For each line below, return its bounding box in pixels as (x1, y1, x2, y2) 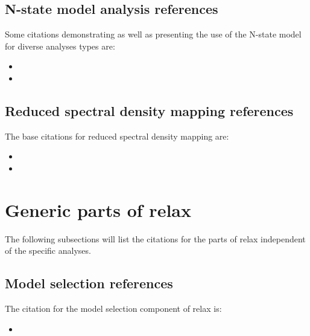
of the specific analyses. (5, 244, 91, 257)
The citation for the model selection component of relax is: (5, 302, 222, 315)
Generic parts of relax (5, 197, 191, 222)
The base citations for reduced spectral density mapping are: (5, 129, 229, 142)
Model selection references (5, 274, 173, 292)
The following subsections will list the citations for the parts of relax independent (5, 232, 306, 245)
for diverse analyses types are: (5, 39, 115, 52)
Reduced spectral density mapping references (5, 101, 294, 120)
